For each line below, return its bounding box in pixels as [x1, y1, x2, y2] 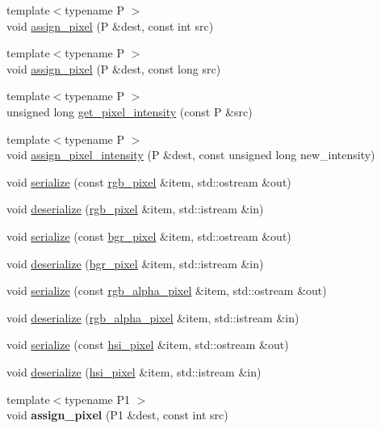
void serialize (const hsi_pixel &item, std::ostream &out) [6, 336, 289, 353]
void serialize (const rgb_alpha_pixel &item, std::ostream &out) [6, 282, 327, 299]
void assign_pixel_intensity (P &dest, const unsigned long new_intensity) [6, 146, 375, 163]
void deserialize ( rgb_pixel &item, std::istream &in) [6, 200, 264, 217]
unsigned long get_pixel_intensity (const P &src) [6, 103, 253, 120]
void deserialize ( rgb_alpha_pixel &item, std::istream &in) [6, 309, 299, 326]
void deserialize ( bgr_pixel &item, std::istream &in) [6, 254, 264, 271]
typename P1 [65, 390, 131, 407]
